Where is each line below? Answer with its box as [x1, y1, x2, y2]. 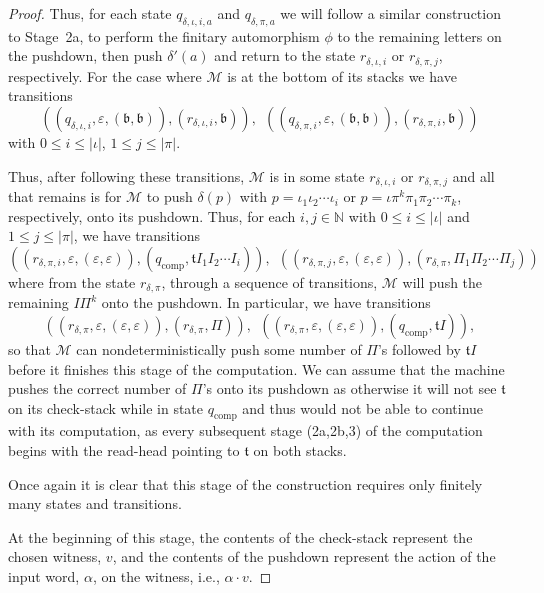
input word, [8, 566, 80, 587]
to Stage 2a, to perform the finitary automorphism [8, 25, 320, 46]
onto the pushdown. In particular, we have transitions [101, 292, 431, 313]
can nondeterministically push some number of [76, 338, 362, 359]
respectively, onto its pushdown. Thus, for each [8, 205, 296, 226]
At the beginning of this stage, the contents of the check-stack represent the [8, 526, 473, 547]
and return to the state [214, 45, 356, 66]
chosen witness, [8, 546, 102, 567]
